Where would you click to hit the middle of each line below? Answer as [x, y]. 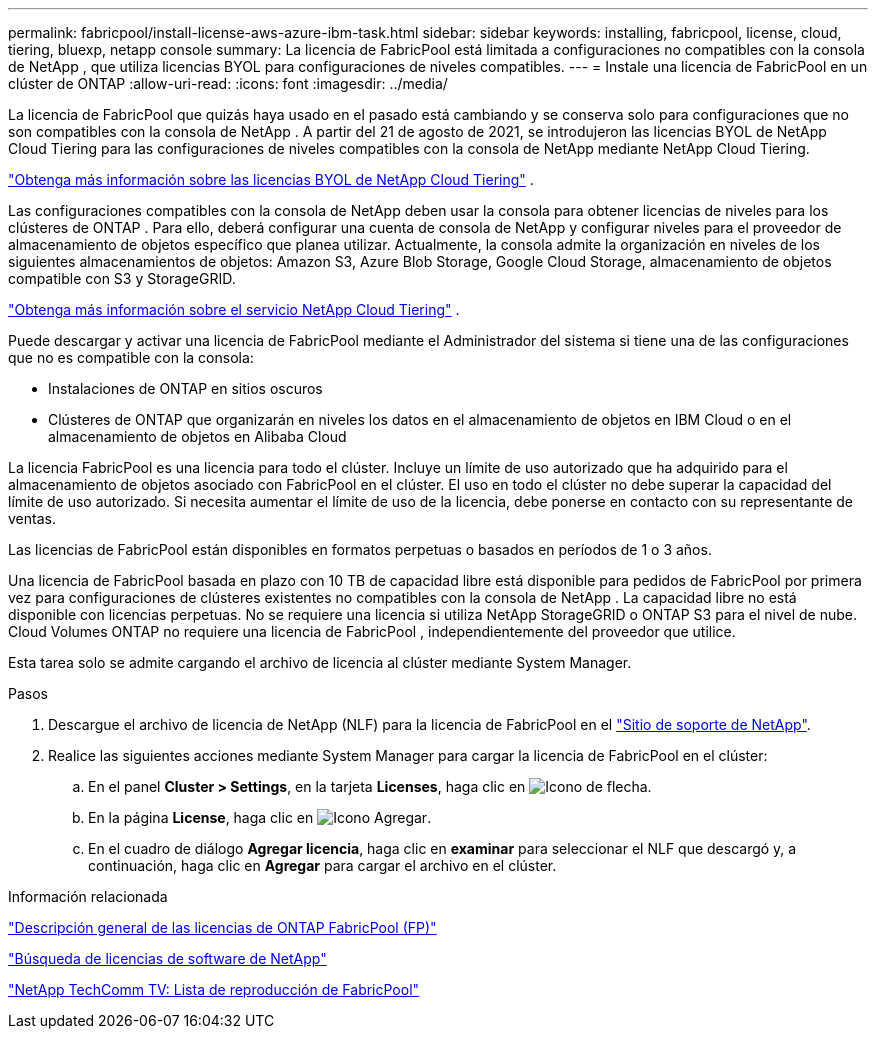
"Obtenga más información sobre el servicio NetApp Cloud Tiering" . [234, 309]
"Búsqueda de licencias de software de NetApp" [167, 958]
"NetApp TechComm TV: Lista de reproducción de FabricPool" [214, 989]
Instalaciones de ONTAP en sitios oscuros [185, 388]
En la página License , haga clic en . [260, 817]
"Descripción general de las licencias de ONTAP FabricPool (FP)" [222, 927]
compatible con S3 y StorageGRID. [122, 278]
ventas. [32, 518]
